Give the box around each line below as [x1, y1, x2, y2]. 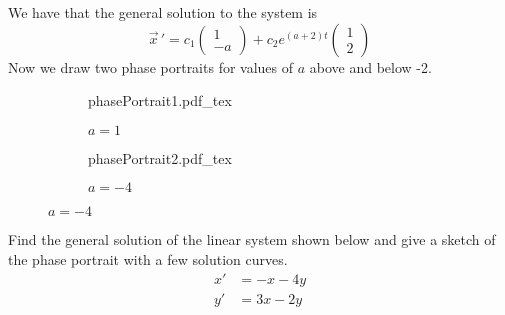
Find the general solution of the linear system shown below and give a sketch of [8, 229, 496, 250]
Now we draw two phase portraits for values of [8, 56, 294, 77]
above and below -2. [309, 56, 432, 77]
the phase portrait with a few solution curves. [8, 248, 288, 269]
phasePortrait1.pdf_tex [88, 90, 232, 111]
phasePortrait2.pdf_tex [88, 147, 232, 168]
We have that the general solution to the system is [8, 2, 318, 22]
